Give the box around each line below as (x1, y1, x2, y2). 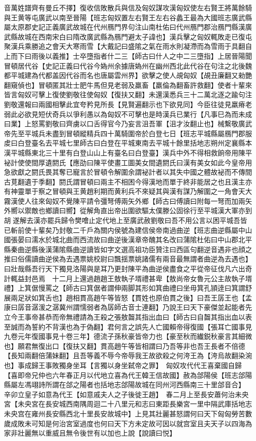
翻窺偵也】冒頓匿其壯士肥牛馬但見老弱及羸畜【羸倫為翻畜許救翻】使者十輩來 (4, 79, 252, 90)
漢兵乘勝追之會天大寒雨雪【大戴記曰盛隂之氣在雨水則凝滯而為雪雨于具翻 (10, 41, 245, 51)
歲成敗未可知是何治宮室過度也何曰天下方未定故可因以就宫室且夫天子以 (4, 418, 231, 428)
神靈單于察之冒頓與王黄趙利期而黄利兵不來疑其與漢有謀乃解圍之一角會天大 (10, 186, 252, 196)
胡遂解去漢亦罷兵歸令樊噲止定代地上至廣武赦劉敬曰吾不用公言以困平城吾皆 (4, 215, 247, 225)
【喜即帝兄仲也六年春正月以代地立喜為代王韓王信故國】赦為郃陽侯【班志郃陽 (4, 369, 252, 380)
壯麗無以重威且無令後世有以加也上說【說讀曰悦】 (17, 428, 176, 438)
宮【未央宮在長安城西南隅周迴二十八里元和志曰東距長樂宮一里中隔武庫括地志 (4, 399, 252, 409)
